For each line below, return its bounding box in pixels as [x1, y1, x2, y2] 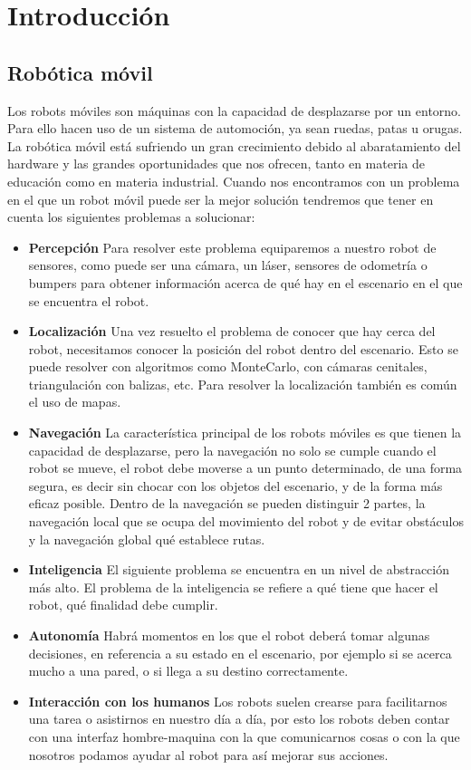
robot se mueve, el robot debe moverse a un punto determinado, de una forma [28, 458, 463, 477]
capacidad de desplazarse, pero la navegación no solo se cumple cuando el [28, 440, 437, 459]
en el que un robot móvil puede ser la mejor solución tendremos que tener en [7, 189, 434, 208]
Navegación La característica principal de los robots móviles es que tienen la [28, 423, 462, 442]
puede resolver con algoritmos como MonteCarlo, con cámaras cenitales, [28, 357, 428, 376]
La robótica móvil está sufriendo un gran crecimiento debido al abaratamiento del [7, 136, 461, 155]
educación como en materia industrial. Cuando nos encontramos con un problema [7, 171, 460, 190]
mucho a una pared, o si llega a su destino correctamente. [28, 661, 349, 680]
